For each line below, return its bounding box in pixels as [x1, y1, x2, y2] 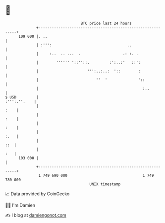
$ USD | [5, 94, 39, 100]
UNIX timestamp [89, 181, 121, 187]
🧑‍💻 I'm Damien [5, 202, 36, 208]
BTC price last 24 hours [80, 21, 132, 26]
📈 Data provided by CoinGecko [5, 191, 70, 197]
